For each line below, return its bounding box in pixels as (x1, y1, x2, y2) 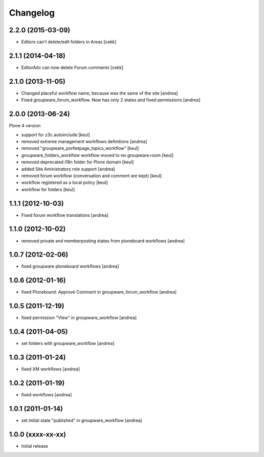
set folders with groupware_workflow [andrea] (21, 341, 115, 346)
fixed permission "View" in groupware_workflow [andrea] (21, 315, 137, 320)
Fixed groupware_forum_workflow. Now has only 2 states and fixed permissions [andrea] (21, 97, 200, 103)
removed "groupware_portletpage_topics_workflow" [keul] (21, 145, 139, 151)
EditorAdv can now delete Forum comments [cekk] (21, 64, 124, 70)
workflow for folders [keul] (21, 186, 75, 192)
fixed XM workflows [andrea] (21, 366, 80, 372)
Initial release (21, 443, 48, 449)
